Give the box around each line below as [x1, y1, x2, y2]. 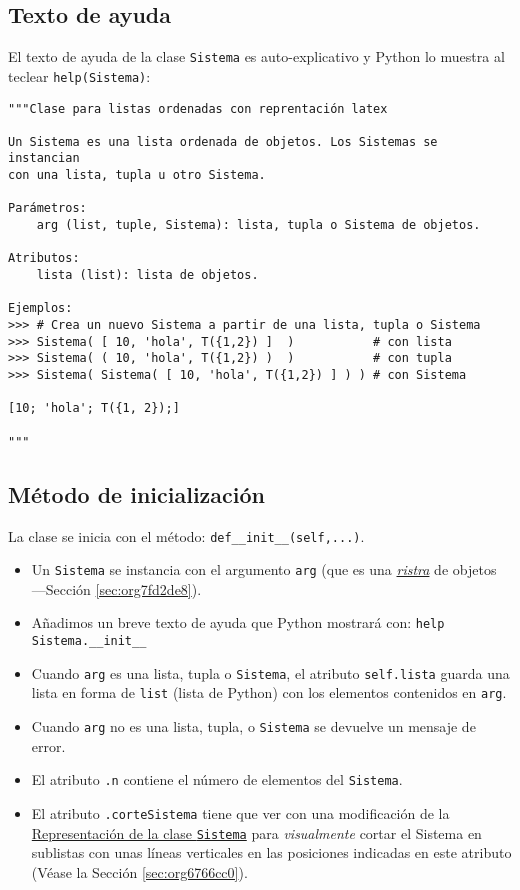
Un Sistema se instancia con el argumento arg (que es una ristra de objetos [31, 559, 497, 580]
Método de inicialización [8, 478, 265, 509]
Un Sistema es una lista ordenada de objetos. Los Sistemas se [8, 134, 438, 149]
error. [31, 735, 66, 756]
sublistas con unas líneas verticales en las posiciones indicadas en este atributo [31, 842, 512, 863]
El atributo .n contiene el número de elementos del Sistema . [31, 769, 403, 790]
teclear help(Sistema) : [8, 65, 151, 86]
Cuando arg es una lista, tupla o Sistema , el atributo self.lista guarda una [31, 662, 510, 683]
